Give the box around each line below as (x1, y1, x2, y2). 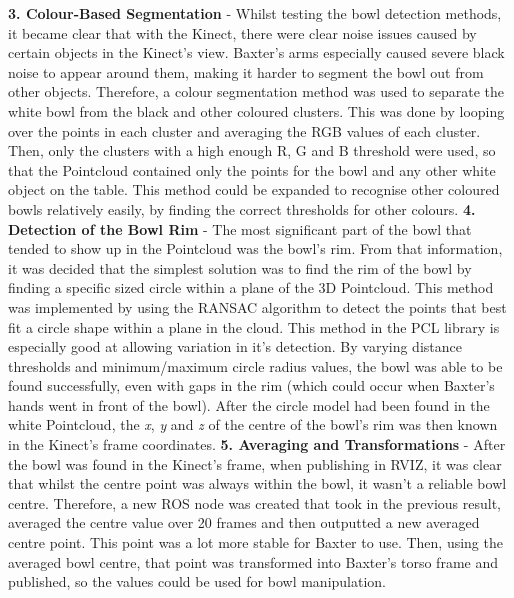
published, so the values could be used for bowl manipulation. (8, 571, 386, 592)
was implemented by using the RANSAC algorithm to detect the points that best (8, 296, 507, 317)
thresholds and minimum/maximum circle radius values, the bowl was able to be (8, 355, 503, 376)
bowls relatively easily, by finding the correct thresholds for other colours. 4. (8, 198, 476, 219)
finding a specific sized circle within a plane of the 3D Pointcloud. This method (8, 277, 494, 298)
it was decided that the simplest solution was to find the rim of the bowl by (8, 257, 472, 278)
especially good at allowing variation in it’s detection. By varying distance (8, 336, 462, 357)
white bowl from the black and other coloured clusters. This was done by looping (8, 100, 505, 121)
